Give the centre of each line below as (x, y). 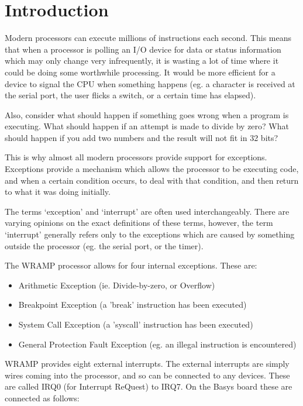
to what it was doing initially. (58, 192)
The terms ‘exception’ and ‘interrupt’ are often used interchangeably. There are (147, 211)
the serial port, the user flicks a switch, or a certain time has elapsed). (130, 95)
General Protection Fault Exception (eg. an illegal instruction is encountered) (157, 344)
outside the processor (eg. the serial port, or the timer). (104, 245)
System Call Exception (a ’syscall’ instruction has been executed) (136, 324)
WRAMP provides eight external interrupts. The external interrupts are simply (147, 364)
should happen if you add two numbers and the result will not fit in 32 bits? (142, 137)
